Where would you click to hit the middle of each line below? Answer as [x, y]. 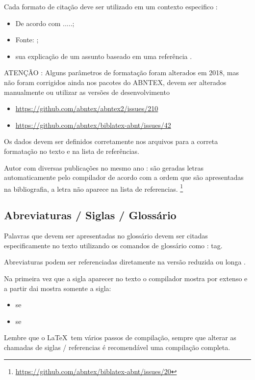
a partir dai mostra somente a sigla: [58, 288]
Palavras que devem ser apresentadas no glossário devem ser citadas [106, 236]
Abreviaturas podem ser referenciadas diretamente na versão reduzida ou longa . [125, 262]
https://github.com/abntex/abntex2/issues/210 [87, 108]
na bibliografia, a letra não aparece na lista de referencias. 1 [94, 188]
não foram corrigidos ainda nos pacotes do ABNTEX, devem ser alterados [115, 82]
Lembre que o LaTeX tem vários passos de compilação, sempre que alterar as [120, 337]
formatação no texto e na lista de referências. [72, 151]
